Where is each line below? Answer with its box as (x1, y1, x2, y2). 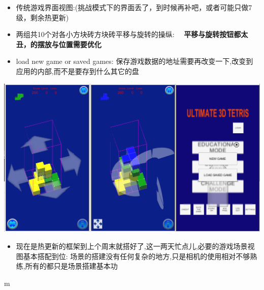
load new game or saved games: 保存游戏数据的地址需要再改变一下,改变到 (16, 56, 253, 66)
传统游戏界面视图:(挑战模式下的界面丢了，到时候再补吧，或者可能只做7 (16, 2, 252, 12)
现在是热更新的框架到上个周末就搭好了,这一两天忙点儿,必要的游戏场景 (16, 241, 248, 251)
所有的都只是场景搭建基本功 (25, 261, 118, 271)
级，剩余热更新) (16, 12, 69, 22)
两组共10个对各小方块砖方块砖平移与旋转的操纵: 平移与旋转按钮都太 (16, 29, 248, 40)
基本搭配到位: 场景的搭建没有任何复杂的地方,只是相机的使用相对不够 (23, 250, 250, 261)
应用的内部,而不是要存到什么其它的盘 (16, 65, 139, 76)
